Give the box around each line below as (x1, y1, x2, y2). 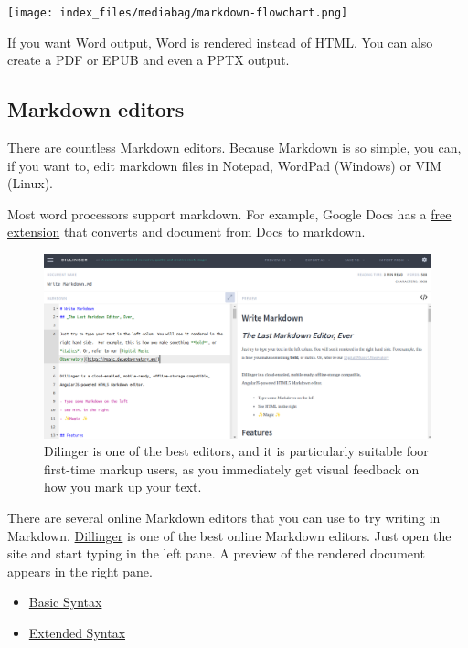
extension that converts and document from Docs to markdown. (7, 222, 366, 241)
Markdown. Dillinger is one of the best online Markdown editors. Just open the (7, 526, 452, 545)
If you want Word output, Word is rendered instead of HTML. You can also (7, 32, 433, 51)
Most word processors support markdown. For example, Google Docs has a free (7, 204, 452, 223)
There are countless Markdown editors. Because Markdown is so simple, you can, (7, 138, 462, 157)
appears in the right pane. (7, 561, 153, 580)
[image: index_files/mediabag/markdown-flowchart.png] (7, 6, 348, 19)
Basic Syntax (28, 592, 102, 611)
